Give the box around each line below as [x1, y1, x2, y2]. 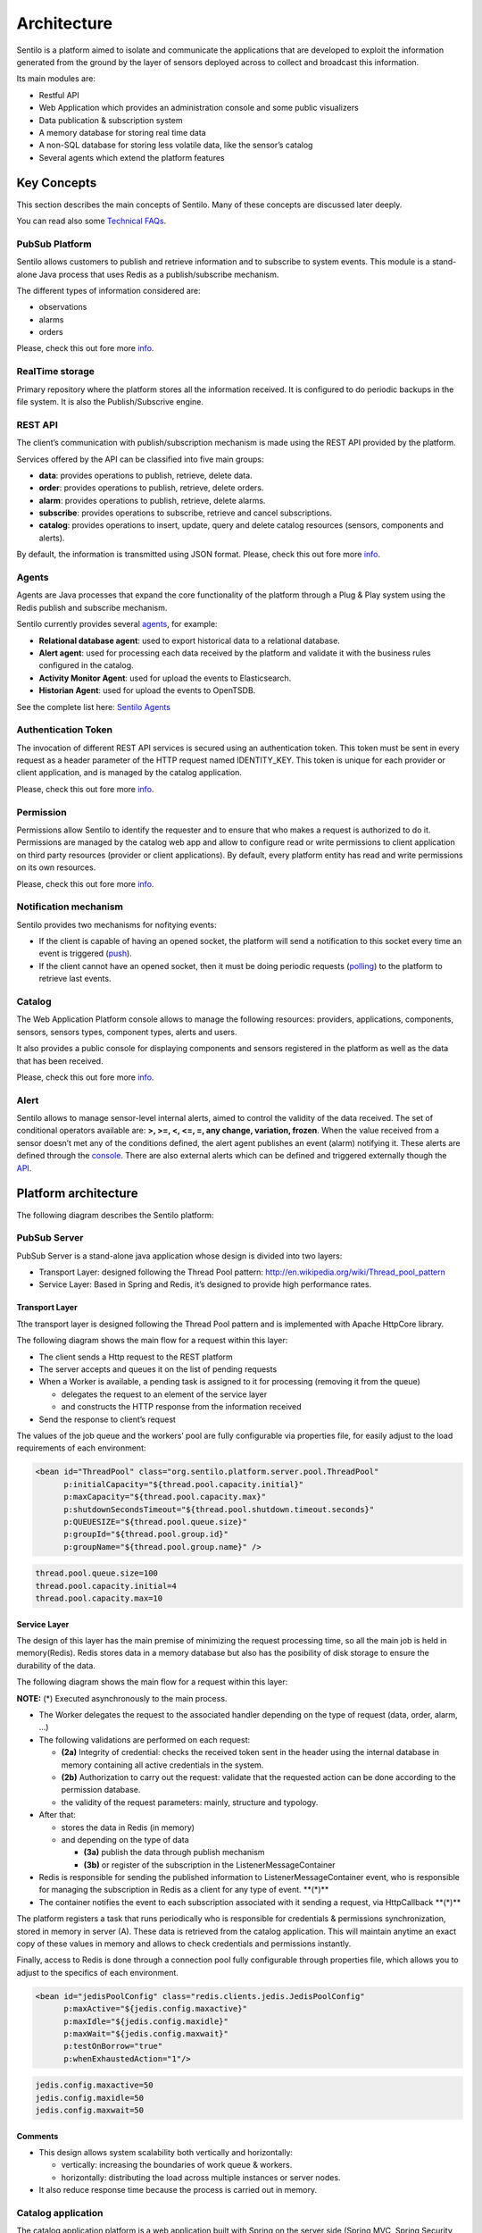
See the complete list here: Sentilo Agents [16, 701, 171, 712]
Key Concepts [16, 175, 97, 191]
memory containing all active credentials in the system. [61, 1760, 264, 1770]
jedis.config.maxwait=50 [35, 2105, 145, 2116]
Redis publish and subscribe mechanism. [16, 602, 168, 613]
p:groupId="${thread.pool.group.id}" [63, 1529, 229, 1540]
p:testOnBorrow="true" [63, 2041, 163, 2052]
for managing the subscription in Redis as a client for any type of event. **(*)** [38, 1885, 329, 1895]
